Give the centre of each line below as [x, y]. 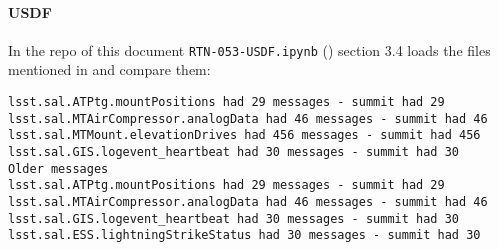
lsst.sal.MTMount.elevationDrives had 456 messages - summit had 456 [244, 135]
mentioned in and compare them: [109, 69]
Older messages [58, 168]
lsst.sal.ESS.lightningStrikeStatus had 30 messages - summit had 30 [244, 235]
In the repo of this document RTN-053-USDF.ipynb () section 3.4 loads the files [249, 49]
